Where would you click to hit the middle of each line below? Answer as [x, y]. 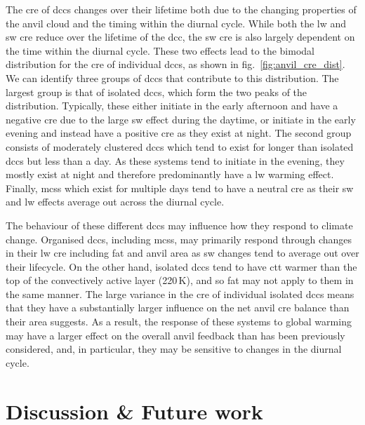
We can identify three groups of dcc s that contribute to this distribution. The [172, 77]
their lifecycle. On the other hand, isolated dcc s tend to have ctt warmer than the [181, 266]
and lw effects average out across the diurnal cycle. [115, 202]
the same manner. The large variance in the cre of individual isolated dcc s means [180, 294]
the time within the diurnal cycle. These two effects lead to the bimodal [160, 50]
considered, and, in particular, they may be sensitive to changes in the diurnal [174, 349]
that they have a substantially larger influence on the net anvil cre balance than [178, 308]
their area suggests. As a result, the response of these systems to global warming [179, 322]
